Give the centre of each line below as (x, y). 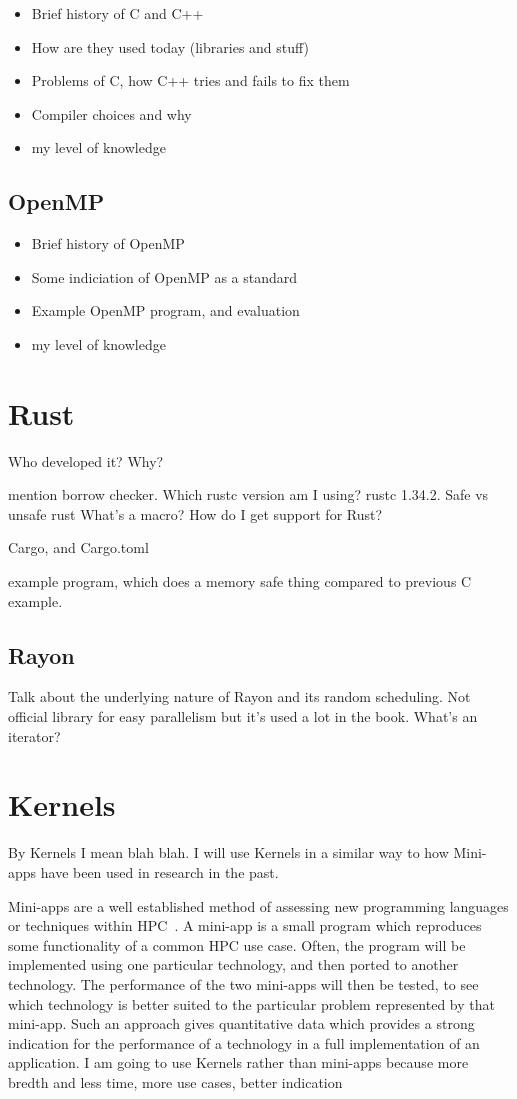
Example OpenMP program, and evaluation (165, 310)
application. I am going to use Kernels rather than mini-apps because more (238, 1062)
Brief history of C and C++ (117, 13)
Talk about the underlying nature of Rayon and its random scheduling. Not (239, 696)
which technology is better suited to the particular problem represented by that (251, 1003)
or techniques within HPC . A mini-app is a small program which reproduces (245, 925)
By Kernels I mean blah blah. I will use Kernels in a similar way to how (228, 852)
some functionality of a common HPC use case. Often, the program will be (237, 944)
